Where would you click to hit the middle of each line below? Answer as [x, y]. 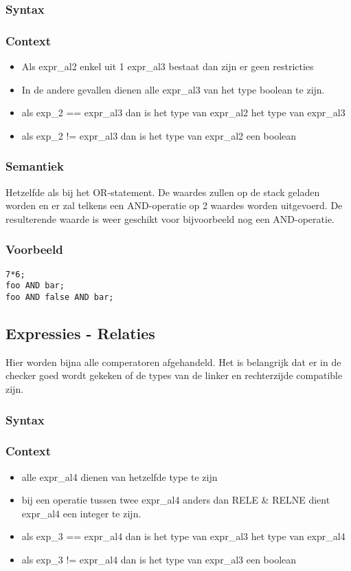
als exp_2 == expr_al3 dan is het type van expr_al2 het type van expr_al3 [183, 112]
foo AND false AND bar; [60, 297]
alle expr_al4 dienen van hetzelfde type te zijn [120, 476]
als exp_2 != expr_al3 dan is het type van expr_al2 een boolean [159, 135]
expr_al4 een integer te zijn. [81, 513]
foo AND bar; [35, 286]
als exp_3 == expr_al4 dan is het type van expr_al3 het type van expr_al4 [183, 536]
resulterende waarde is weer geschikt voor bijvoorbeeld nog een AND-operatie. [170, 218]
